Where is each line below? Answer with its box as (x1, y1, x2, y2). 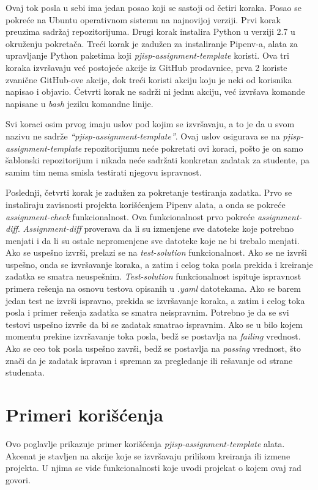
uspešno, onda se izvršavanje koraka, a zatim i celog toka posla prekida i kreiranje (6, 258, 313, 270)
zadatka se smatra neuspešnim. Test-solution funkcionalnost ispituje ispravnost (6, 270, 301, 283)
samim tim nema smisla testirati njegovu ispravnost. (6, 165, 202, 178)
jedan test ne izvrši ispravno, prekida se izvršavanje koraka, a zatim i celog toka (6, 294, 305, 306)
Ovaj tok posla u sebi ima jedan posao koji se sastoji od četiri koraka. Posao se (6, 1, 301, 13)
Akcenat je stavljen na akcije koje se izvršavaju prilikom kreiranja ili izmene (6, 449, 290, 462)
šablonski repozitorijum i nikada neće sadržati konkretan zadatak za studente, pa (6, 154, 310, 166)
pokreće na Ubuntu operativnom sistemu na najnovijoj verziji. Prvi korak (6, 13, 281, 26)
